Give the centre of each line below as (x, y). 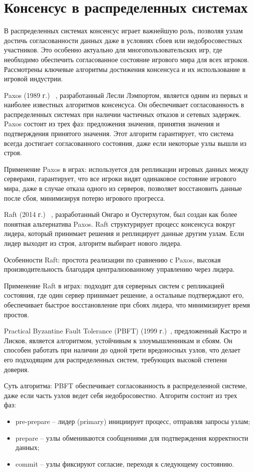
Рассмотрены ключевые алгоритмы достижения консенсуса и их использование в (125, 69)
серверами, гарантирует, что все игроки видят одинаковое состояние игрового (120, 178)
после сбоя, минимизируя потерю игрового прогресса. (85, 198)
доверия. (17, 369)
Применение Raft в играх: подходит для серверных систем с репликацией (114, 285)
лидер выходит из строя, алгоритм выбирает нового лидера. (93, 243)
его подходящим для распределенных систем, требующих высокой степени (115, 359)
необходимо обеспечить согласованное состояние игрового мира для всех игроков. (127, 59)
